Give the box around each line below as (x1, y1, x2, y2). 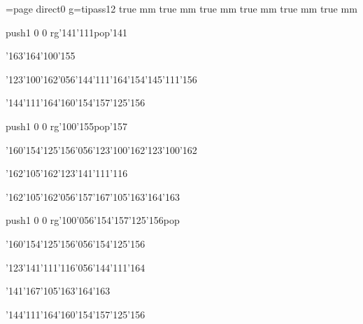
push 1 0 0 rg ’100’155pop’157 (6, 118, 127, 133)
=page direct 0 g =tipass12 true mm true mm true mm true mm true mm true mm (6, 1, 357, 15)
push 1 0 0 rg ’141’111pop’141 (6, 24, 127, 39)
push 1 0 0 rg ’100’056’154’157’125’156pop (6, 213, 180, 227)
